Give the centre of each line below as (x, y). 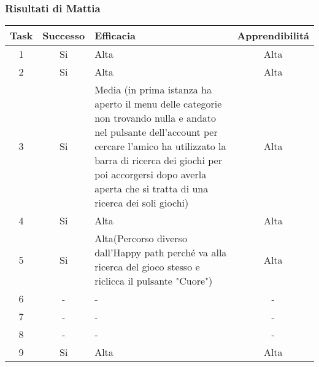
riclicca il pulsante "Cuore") (154, 281)
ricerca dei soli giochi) (142, 203)
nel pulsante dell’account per (156, 132)
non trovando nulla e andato (156, 118)
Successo (64, 36)
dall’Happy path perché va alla (161, 253)
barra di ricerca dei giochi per (158, 160)
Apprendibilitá (273, 36)
